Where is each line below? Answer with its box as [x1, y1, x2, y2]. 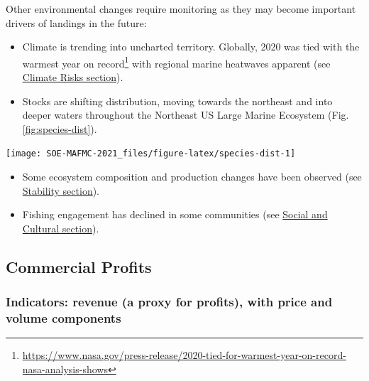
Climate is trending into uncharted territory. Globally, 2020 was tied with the [22, 39, 360, 54]
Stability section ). [22, 183, 100, 198]
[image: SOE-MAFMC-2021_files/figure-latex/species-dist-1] [6, 149, 296, 159]
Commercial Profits [6, 255, 152, 277]
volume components [6, 309, 121, 327]
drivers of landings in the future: [6, 15, 147, 30]
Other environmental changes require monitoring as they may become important [6, 1, 356, 16]
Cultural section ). [22, 220, 99, 235]
